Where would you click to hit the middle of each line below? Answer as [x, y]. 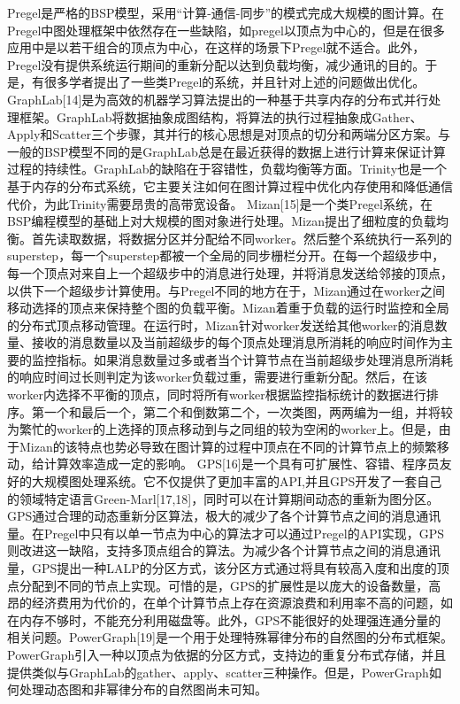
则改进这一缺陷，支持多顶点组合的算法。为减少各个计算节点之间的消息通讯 [224, 550]
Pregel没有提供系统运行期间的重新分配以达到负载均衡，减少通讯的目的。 [216, 64]
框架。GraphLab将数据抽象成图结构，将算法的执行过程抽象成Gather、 [221, 116]
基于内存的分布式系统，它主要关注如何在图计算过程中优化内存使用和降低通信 [230, 186]
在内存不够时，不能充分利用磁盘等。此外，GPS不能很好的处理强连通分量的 [224, 619]
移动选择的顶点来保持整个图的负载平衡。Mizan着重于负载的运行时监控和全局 [228, 308]
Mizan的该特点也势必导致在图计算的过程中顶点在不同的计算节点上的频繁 [228, 446]
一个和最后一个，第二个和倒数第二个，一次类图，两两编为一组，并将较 [248, 411]
